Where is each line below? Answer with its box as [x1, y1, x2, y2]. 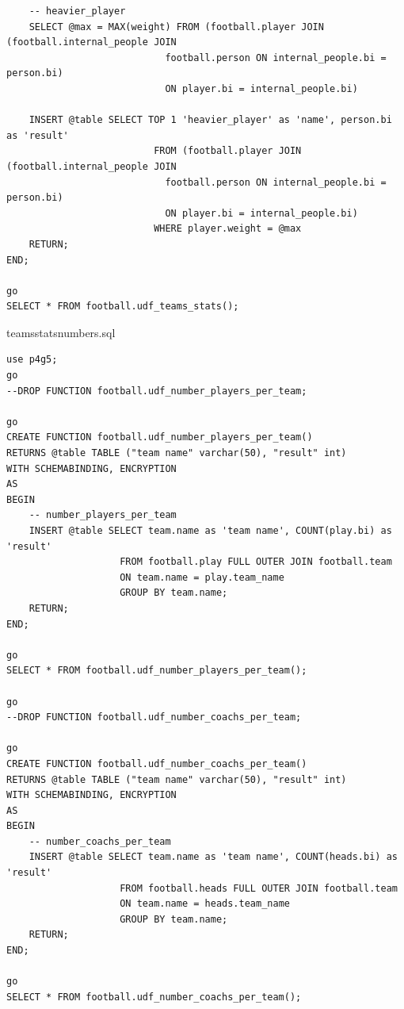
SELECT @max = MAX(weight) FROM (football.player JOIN [29, 21, 324, 33]
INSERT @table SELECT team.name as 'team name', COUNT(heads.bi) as [29, 851, 398, 863]
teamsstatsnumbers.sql [6, 324, 116, 340]
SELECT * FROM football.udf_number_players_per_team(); [6, 665, 307, 677]
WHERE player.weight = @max [154, 223, 302, 235]
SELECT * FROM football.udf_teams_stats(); [6, 301, 239, 313]
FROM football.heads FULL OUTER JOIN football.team [120, 882, 398, 894]
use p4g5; [6, 354, 58, 366]
